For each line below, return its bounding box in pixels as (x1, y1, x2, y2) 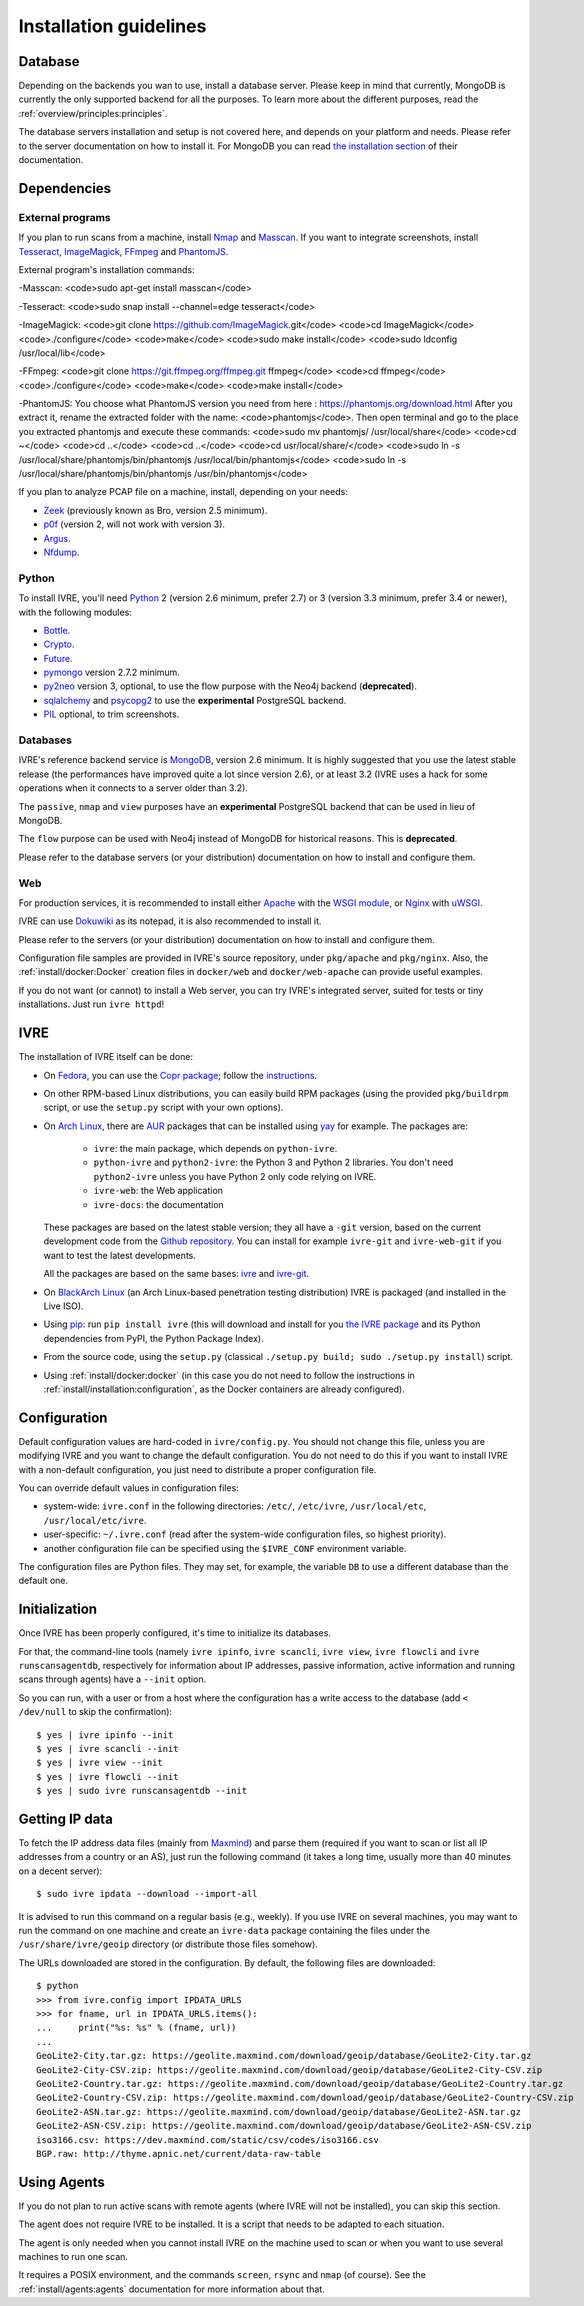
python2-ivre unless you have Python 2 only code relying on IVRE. (93, 1170, 377, 1182)
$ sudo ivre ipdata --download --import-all (36, 1888, 259, 1900)
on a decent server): (18, 1865, 103, 1877)
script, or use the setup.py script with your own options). (43, 1101, 284, 1114)
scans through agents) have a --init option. (18, 1673, 207, 1685)
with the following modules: (18, 606, 132, 618)
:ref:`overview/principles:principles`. (18, 107, 168, 119)
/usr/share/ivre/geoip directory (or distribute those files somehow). (18, 1938, 319, 1950)
